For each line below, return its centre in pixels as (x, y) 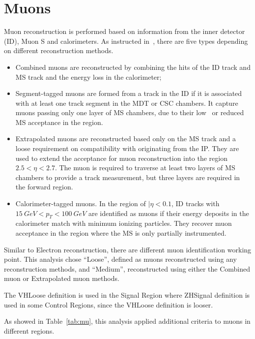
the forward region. (44, 187)
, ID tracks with (195, 203)
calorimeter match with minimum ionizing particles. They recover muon (124, 223)
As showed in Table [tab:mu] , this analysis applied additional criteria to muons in (127, 321)
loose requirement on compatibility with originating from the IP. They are (127, 148)
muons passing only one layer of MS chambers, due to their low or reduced (130, 112)
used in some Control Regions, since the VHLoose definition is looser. (109, 304)
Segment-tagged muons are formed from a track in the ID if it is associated (129, 93)
